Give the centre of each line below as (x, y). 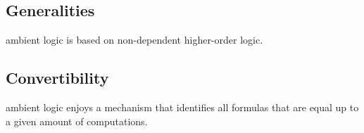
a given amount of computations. (77, 121)
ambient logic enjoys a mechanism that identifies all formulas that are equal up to (182, 107)
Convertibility (57, 78)
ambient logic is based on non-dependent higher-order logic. (134, 40)
